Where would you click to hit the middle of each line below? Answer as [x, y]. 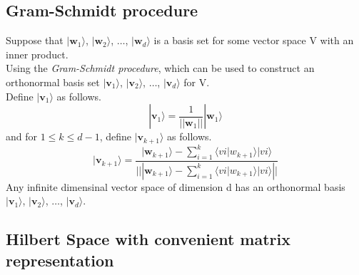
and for [22, 136]
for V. [197, 82]
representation [60, 260]
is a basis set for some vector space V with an [254, 40]
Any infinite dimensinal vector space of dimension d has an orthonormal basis [176, 186]
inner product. [37, 54]
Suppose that [35, 40]
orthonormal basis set [53, 82]
